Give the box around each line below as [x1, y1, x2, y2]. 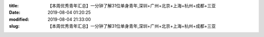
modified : [9, 16, 29, 22]
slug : [9, 23, 20, 29]
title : [9, 3, 19, 8]
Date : [9, 10, 21, 16]
